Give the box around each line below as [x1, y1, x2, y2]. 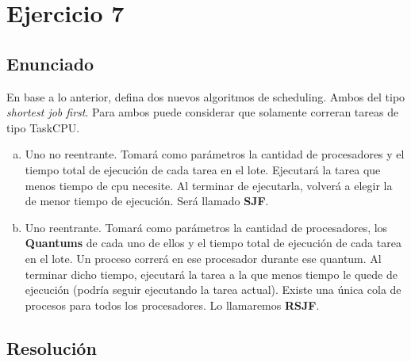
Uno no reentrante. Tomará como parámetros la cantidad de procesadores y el [25, 146, 405, 162]
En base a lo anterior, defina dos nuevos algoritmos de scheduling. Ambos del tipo [6, 88, 405, 105]
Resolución [6, 335, 97, 360]
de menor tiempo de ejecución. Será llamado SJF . [25, 192, 269, 209]
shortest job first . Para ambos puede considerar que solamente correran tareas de [6, 104, 399, 120]
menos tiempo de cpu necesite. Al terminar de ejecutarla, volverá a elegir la [25, 177, 393, 193]
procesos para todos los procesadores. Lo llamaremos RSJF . [25, 296, 320, 313]
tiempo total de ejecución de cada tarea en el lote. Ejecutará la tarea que [25, 161, 381, 177]
